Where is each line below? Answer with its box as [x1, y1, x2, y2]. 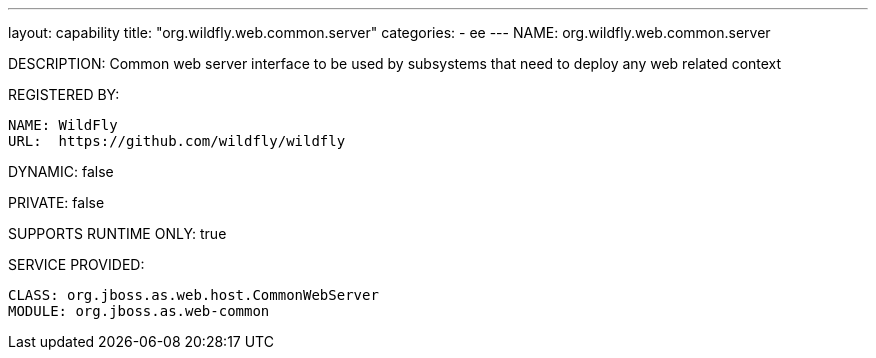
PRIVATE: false [8, 194, 105, 211]
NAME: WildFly [8, 117, 118, 133]
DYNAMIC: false [8, 163, 114, 180]
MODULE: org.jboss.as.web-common [8, 303, 270, 319]
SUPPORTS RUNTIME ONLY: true [8, 225, 227, 242]
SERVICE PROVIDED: [8, 256, 145, 273]
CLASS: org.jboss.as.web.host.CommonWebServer [8, 287, 379, 303]
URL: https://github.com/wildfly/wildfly [8, 133, 346, 149]
